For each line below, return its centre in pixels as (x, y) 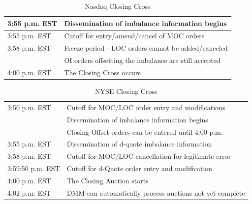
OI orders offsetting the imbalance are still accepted (142, 60)
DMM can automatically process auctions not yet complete (156, 192)
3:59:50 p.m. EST (34, 168)
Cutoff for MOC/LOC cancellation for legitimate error (149, 156)
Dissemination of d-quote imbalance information (139, 144)
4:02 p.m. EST (29, 192)
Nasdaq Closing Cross (118, 6)
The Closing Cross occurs (102, 72)
